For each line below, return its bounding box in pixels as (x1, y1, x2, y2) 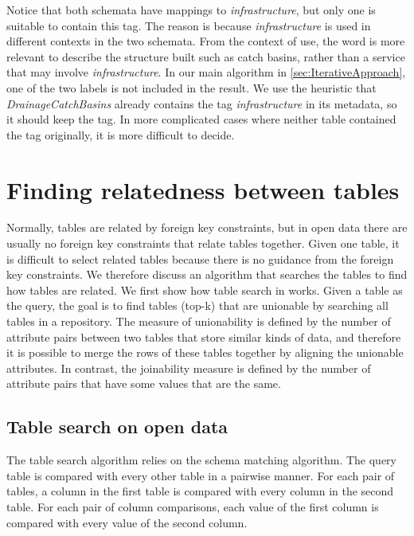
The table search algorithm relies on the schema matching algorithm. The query (6, 452, 396, 468)
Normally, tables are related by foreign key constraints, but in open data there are (6, 219, 408, 236)
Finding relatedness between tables (6, 173, 400, 205)
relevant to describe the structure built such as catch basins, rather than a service (6, 48, 405, 65)
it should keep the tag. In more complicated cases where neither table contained (6, 111, 396, 127)
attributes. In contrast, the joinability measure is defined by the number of (6, 359, 371, 376)
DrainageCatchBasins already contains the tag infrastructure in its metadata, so (6, 95, 397, 112)
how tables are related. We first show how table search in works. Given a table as (6, 281, 403, 298)
